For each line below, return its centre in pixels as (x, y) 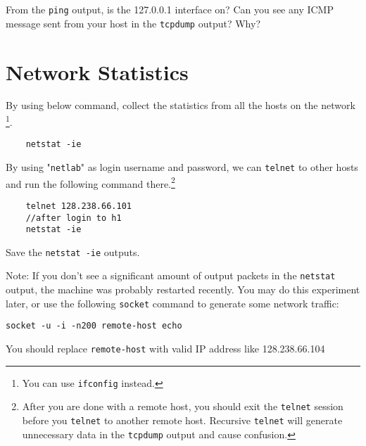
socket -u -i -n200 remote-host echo (94, 326)
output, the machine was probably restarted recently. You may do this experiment (183, 289)
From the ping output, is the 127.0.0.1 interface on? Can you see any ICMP (170, 9)
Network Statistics (97, 71)
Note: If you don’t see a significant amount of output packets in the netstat (171, 275)
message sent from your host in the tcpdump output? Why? (133, 23)
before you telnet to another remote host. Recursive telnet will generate (182, 420)
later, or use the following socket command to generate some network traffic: (172, 303)
